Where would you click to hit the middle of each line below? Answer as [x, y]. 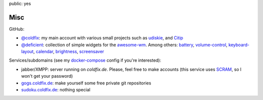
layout [27, 51]
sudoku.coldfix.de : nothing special [56, 90]
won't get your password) [47, 76]
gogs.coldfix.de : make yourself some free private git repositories [86, 83]
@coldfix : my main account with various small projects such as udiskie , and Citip [102, 38]
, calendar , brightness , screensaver [69, 51]
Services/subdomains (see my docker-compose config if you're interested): [85, 60]
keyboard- [239, 45]
